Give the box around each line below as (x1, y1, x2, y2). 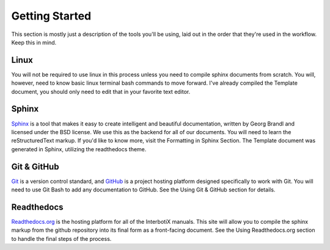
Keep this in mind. (11, 38, 57, 46)
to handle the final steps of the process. (11, 235, 112, 242)
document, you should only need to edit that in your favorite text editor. (11, 88, 191, 95)
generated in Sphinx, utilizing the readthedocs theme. (11, 145, 147, 152)
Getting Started (11, 9, 92, 23)
